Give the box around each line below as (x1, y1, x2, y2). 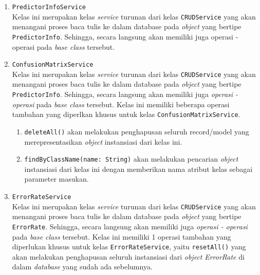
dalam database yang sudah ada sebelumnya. (12, 261, 153, 272)
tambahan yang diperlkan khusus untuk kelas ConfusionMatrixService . (12, 109, 240, 120)
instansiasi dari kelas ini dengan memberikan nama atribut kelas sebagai (24, 163, 253, 174)
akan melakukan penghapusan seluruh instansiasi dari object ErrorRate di (12, 251, 245, 262)
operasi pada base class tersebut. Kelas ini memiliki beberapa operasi (12, 99, 230, 109)
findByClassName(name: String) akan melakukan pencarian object (24, 153, 238, 164)
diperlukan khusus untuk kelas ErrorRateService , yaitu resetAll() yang (12, 241, 246, 252)
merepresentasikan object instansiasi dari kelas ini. (24, 136, 182, 147)
